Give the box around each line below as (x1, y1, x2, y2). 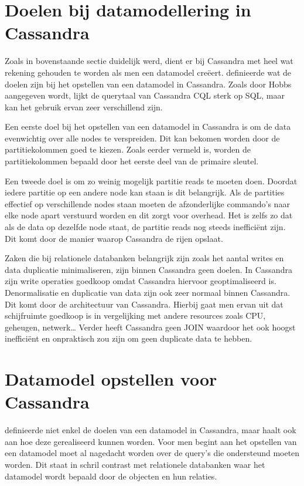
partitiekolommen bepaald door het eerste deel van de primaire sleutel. (5, 155, 259, 167)
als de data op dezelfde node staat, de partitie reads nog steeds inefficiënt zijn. (5, 221, 286, 233)
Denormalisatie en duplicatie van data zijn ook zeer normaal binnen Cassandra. (5, 286, 291, 298)
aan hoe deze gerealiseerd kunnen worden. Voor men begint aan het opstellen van (5, 435, 297, 447)
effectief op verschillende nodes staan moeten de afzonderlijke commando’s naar (5, 197, 290, 210)
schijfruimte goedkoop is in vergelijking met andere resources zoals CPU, (5, 309, 266, 322)
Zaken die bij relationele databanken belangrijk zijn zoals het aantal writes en (5, 252, 284, 264)
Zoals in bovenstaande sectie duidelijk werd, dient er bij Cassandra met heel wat (5, 55, 293, 67)
